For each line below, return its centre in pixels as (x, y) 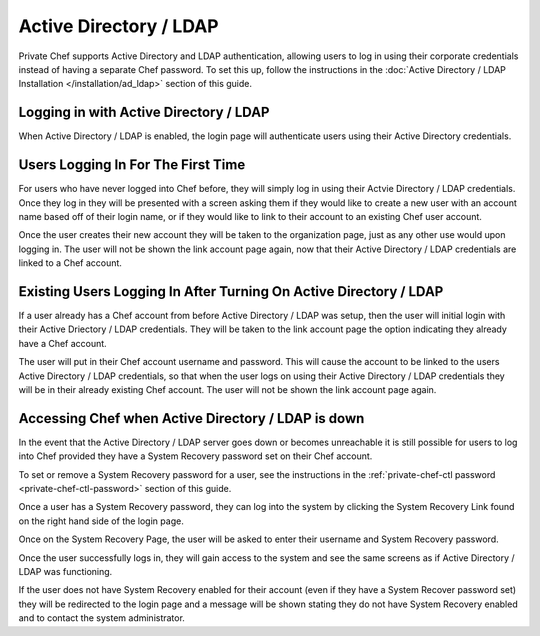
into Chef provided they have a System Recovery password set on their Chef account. (195, 456)
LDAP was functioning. (65, 571)
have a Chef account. (62, 343)
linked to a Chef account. (70, 263)
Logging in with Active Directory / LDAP (144, 112)
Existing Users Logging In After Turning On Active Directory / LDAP (231, 291)
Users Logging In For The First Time (132, 165)
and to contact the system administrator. (101, 618)
